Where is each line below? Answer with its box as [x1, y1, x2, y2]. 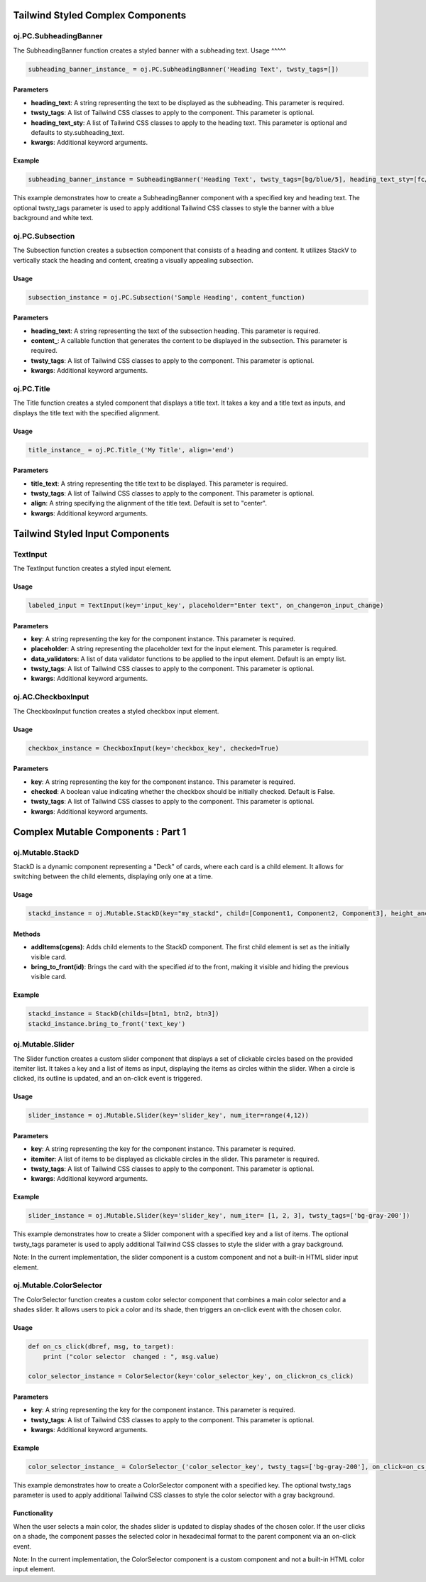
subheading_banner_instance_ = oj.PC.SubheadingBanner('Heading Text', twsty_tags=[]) [28, 65, 339, 73]
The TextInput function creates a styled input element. [13, 564, 172, 572]
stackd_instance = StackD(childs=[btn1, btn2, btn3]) [28, 1010, 219, 1018]
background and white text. [13, 214, 94, 222]
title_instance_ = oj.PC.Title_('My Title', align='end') [28, 446, 234, 454]
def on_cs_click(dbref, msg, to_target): [28, 1343, 175, 1351]
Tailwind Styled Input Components [13, 528, 170, 540]
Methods [13, 929, 40, 938]
